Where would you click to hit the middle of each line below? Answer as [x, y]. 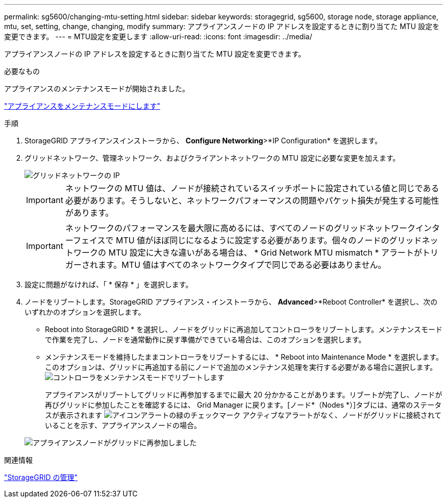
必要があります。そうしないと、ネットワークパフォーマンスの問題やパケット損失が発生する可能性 [252, 200]
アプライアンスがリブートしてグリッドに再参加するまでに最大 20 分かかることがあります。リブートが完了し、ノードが [244, 395]
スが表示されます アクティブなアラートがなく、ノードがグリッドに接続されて [243, 415]
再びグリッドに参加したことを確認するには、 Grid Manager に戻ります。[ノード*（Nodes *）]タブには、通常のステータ [243, 405]
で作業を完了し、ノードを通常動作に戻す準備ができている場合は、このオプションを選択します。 [205, 340]
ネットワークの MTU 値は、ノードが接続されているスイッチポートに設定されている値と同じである [252, 188]
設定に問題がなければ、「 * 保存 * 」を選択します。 [109, 284]
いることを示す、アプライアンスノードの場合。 [123, 425]
